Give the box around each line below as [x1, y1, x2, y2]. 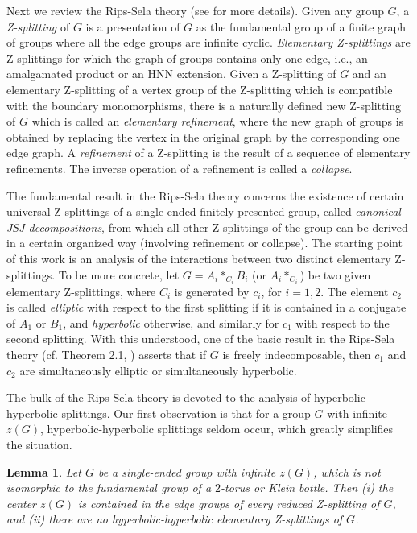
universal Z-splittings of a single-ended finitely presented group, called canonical [6, 203, 401, 220]
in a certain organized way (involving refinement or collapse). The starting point [6, 234, 403, 251]
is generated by [174, 283, 250, 300]
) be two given [299, 266, 371, 283]
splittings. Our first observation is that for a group [61, 404, 311, 421]
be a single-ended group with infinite [97, 463, 276, 480]
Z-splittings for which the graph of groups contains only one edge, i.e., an [6, 49, 368, 66]
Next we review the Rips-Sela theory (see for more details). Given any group [6, 2, 384, 19]
